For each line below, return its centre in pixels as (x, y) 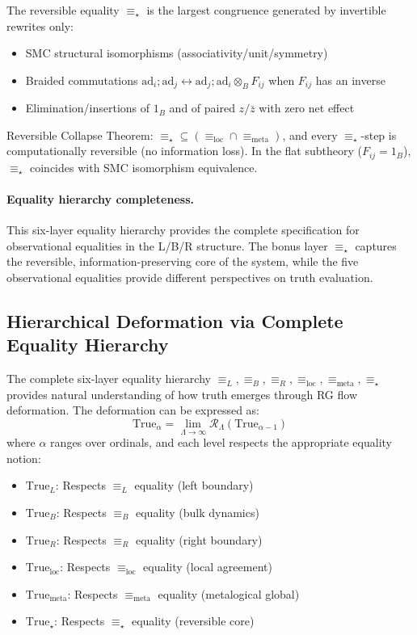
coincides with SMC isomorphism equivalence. (144, 167)
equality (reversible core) (193, 621)
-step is (379, 135)
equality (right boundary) (199, 539)
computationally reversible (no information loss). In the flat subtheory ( (184, 151)
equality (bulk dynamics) (197, 513)
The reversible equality (63, 10)
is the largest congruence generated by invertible (266, 10)
